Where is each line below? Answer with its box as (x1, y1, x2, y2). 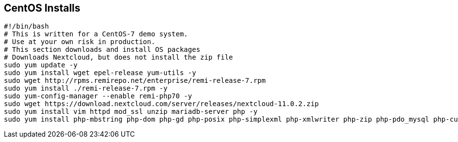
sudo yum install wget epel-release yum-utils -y (4, 69, 196, 77)
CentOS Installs (4, 2, 81, 14)
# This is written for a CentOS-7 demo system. (4, 30, 188, 38)
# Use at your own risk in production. (4, 38, 155, 46)
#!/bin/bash (4, 22, 49, 31)
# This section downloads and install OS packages (4, 46, 200, 54)
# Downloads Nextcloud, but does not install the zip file (4, 53, 233, 62)
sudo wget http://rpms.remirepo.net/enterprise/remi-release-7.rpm (4, 77, 266, 85)
